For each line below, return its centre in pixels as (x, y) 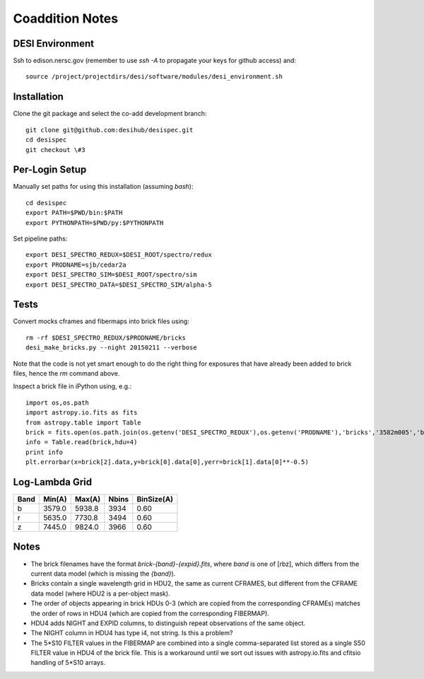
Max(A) (88, 499)
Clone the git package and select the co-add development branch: (110, 114)
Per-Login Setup (50, 170)
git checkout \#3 (55, 150)
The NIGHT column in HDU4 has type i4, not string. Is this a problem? (132, 633)
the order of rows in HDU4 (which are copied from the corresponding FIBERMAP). (150, 613)
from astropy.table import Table (83, 422)
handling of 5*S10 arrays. (68, 663)
